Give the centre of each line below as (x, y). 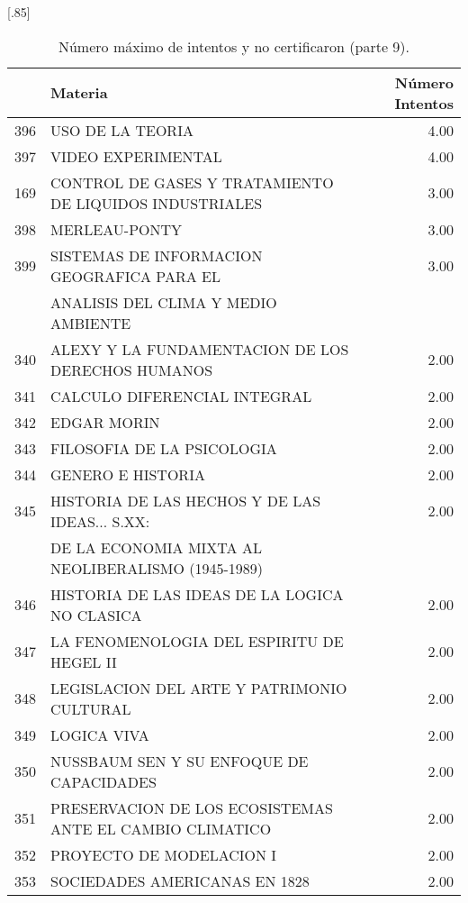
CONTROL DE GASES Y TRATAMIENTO (192, 182)
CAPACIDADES (103, 781)
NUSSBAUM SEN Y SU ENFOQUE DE (180, 761)
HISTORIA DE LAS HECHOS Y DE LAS (186, 500)
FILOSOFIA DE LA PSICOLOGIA (164, 448)
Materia (79, 93)
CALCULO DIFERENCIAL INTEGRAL (181, 396)
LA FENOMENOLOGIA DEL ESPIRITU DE (197, 641)
